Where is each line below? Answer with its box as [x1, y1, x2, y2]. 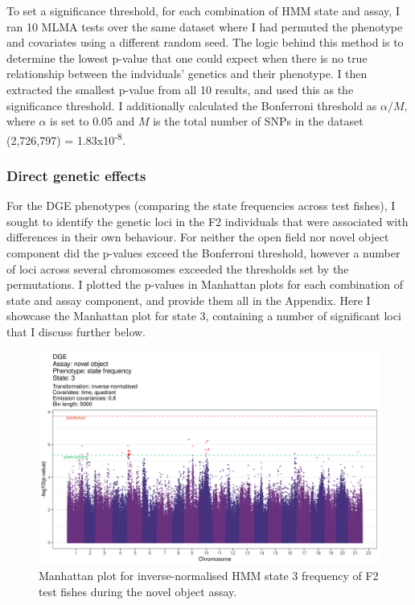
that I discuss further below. [6, 323, 146, 340]
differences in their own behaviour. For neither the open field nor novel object [6, 228, 389, 245]
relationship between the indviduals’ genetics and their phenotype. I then [6, 65, 368, 82]
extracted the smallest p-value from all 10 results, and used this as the [6, 80, 354, 97]
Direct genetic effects [6, 165, 146, 185]
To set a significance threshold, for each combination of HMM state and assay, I [6, 2, 400, 19]
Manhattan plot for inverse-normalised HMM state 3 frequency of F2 [39, 567, 379, 584]
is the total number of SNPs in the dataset [153, 113, 364, 130]
